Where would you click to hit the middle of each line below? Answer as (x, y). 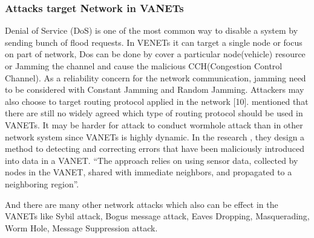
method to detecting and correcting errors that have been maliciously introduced (155, 149)
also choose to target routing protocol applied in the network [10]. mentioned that (157, 101)
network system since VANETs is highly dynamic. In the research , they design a (155, 136)
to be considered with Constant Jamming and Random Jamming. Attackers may (155, 89)
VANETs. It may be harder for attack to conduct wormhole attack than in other (154, 124)
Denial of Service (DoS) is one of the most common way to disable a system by (152, 30)
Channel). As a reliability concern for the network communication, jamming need (155, 77)
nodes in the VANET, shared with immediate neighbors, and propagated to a (149, 172)
